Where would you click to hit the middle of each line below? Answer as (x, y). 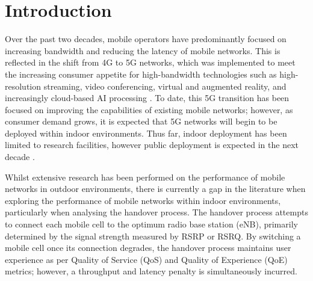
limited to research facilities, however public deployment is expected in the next (152, 145)
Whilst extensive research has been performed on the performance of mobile (145, 177)
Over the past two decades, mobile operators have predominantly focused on (146, 39)
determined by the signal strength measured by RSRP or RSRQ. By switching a (153, 236)
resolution (23, 86)
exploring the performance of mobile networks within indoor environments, (143, 200)
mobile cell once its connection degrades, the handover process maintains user (148, 248)
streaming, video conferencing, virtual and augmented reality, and (165, 86)
